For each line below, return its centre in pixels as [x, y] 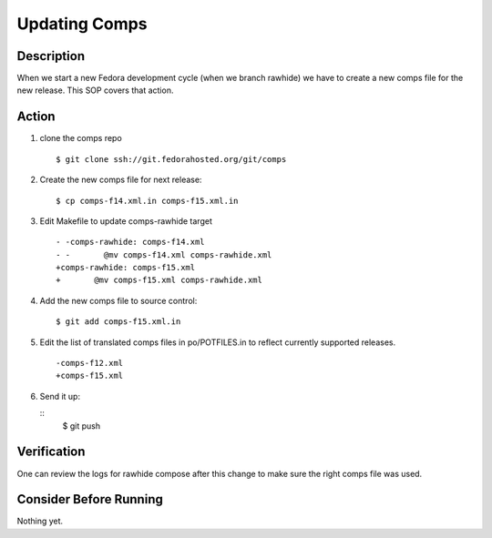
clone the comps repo [81, 138]
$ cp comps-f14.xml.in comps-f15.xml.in [147, 201]
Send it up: [60, 396]
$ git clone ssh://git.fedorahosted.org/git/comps [171, 159]
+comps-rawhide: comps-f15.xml [126, 268]
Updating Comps [82, 24]
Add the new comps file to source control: [118, 300]
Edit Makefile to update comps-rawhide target [126, 221]
